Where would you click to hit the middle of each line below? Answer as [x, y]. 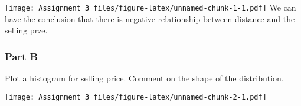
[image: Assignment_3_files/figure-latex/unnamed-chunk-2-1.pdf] [136, 97]
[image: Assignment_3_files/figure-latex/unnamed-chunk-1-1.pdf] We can [150, 7]
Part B [22, 56]
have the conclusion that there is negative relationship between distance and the [150, 18]
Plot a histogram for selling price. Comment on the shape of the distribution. [144, 78]
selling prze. [26, 30]
